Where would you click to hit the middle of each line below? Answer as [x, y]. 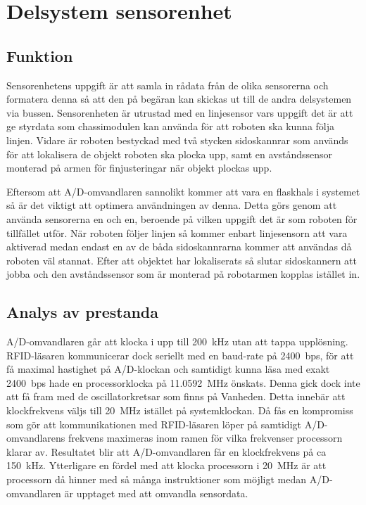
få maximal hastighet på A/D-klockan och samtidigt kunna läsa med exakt [168, 369]
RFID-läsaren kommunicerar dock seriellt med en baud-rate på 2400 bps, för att [180, 355]
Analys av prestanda [82, 312]
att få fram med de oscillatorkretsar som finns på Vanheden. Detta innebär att [176, 396]
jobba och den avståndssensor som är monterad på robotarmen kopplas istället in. [183, 274]
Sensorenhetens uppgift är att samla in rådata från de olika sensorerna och [168, 85]
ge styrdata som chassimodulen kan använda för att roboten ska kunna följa [171, 126]
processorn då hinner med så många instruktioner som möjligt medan [157, 479]
